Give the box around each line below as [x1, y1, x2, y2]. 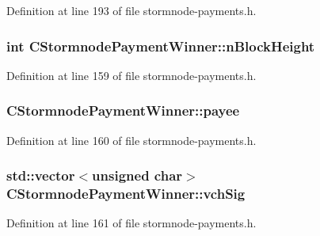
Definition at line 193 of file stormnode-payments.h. [6, 2, 257, 18]
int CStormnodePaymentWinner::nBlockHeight [6, 36, 315, 55]
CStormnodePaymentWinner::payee [6, 101, 240, 120]
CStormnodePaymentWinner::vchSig [6, 184, 246, 204]
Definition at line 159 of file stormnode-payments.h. [6, 67, 257, 83]
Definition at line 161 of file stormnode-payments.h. [6, 215, 257, 231]
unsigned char [92, 166, 183, 185]
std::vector [6, 166, 75, 185]
